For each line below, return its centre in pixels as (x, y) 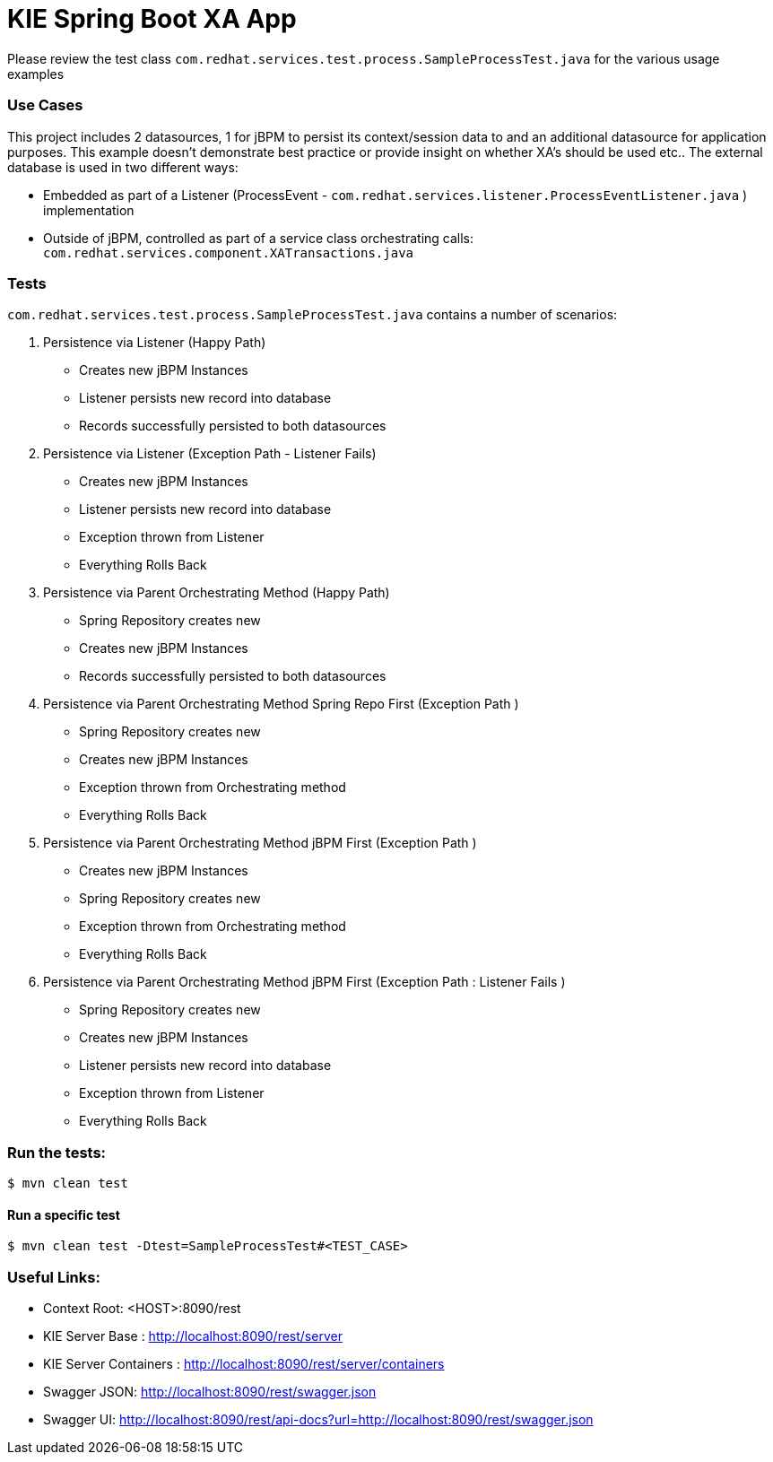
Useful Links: (54, 1277)
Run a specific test (64, 1214)
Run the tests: (57, 1152)
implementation (89, 210)
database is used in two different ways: (123, 167)
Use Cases (45, 105)
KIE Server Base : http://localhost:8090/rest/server (193, 1336)
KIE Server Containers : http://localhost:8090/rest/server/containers (244, 1363)
